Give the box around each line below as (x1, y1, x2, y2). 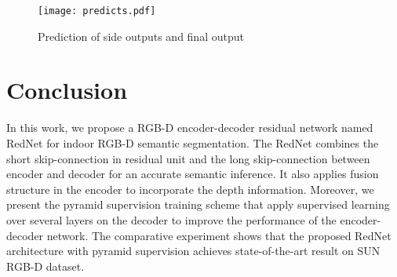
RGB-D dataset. (6, 257, 85, 274)
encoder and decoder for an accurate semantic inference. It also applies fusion (6, 166, 379, 182)
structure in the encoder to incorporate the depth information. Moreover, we (6, 180, 374, 197)
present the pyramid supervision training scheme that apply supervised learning (6, 196, 390, 213)
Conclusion (6, 74, 128, 106)
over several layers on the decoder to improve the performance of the (6, 211, 337, 228)
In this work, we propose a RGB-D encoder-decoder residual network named (6, 119, 373, 136)
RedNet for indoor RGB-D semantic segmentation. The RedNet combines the (6, 134, 379, 151)
